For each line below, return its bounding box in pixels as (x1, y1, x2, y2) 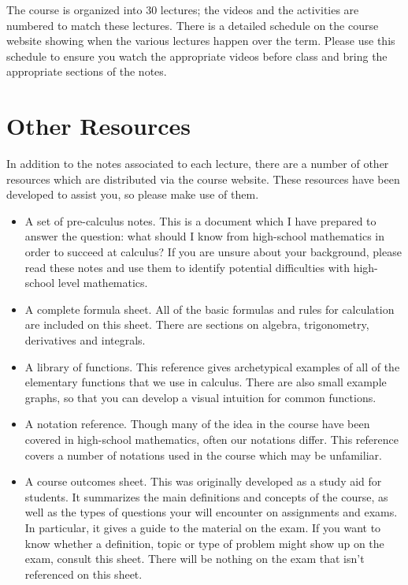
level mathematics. (57, 274, 148, 291)
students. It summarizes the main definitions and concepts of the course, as (24, 488, 388, 505)
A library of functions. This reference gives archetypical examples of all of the (24, 358, 400, 374)
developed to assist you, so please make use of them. (6, 186, 259, 203)
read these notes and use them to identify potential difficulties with (24, 259, 350, 275)
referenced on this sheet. (24, 565, 143, 582)
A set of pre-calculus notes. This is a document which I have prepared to (24, 212, 376, 229)
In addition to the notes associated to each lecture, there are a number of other (6, 155, 389, 172)
